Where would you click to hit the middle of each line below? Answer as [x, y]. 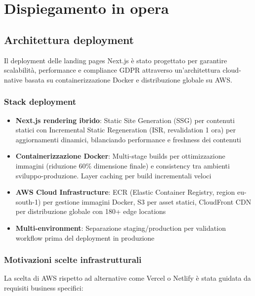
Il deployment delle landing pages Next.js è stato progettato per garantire [116, 60]
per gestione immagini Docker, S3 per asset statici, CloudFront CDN [147, 201]
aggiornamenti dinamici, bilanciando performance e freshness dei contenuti [128, 139]
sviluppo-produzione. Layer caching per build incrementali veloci [113, 175]
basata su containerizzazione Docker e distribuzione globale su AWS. [128, 79]
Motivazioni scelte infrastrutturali [73, 260]
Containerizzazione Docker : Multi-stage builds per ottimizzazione [120, 156]
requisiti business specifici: [44, 287]
